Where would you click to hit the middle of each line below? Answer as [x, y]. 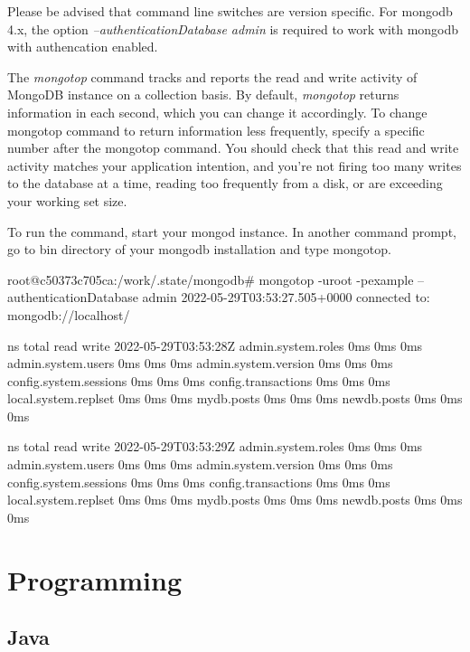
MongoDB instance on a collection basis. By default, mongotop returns [203, 94]
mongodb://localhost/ [69, 314]
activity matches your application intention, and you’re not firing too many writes [235, 165]
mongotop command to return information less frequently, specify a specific [216, 130]
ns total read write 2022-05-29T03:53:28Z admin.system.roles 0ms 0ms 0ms [215, 345]
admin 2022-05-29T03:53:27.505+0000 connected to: [286, 297]
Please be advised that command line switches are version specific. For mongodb [230, 11]
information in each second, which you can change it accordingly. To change [217, 112]
